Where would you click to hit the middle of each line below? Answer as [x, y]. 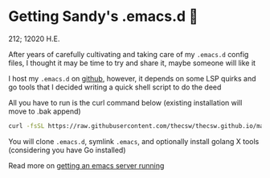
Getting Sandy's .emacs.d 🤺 [103, 17]
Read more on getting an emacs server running [86, 165]
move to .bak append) [45, 111]
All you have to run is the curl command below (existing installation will [125, 102]
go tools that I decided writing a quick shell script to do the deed [115, 87]
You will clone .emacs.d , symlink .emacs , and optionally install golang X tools [134, 141]
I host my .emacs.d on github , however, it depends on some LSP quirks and [132, 78]
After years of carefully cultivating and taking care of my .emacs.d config [129, 54]
